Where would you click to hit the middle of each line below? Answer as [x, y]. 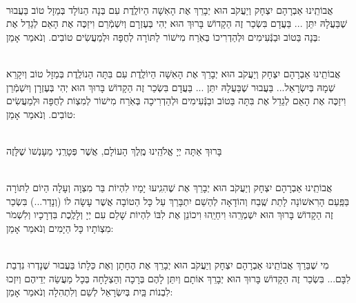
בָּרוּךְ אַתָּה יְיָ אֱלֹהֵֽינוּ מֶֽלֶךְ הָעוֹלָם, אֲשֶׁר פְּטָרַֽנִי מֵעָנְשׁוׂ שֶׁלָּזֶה [114, 150]
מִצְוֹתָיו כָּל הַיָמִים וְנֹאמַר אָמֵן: [60, 227]
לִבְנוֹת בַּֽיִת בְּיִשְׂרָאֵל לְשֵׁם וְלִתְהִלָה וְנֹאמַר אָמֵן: [90, 292]
